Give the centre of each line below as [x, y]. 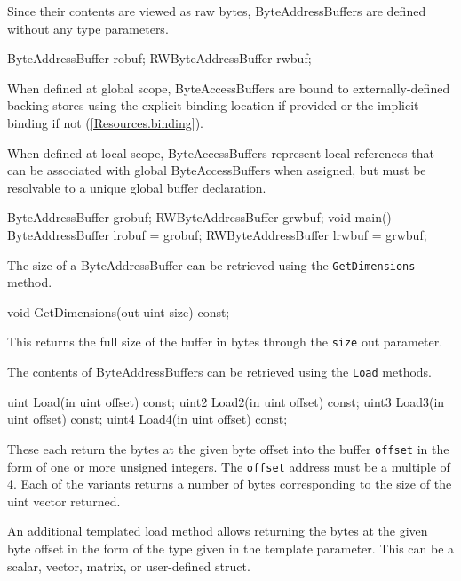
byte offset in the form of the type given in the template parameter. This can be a [231, 548]
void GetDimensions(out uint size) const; [119, 311]
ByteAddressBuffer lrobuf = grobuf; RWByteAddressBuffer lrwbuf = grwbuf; [217, 234]
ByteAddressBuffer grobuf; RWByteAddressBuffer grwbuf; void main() [199, 217]
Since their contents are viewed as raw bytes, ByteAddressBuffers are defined [217, 11]
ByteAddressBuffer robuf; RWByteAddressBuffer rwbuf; [159, 58]
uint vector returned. [64, 501]
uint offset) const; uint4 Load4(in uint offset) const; [147, 419]
